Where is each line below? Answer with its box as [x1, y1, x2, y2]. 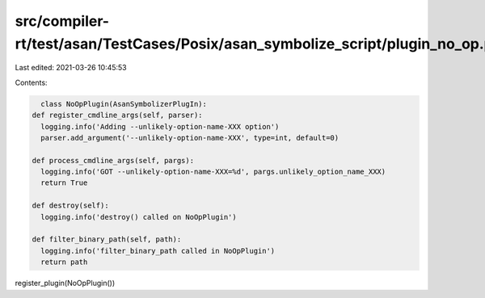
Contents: [15, 78, 48, 87]
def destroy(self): [32, 201, 109, 210]
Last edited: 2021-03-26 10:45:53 [15, 63, 127, 73]
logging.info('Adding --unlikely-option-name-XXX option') [40, 122, 280, 131]
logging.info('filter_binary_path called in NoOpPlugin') [40, 246, 276, 255]
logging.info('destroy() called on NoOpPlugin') [40, 212, 238, 221]
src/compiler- [15, 12, 109, 30]
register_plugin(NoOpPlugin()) [15, 279, 116, 288]
